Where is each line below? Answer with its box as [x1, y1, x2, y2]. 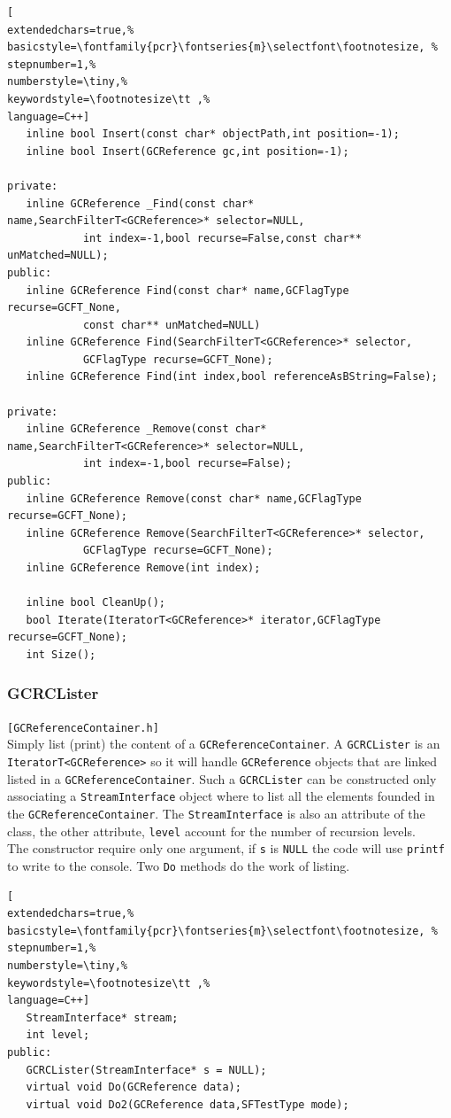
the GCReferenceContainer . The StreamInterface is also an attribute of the [7, 804, 425, 823]
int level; [26, 1029, 90, 1042]
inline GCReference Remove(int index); [26, 562, 261, 574]
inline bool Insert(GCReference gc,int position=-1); [26, 144, 349, 158]
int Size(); [26, 648, 96, 661]
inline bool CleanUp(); [26, 596, 165, 609]
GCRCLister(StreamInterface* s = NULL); [26, 1063, 267, 1076]
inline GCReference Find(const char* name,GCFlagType [26, 283, 349, 297]
